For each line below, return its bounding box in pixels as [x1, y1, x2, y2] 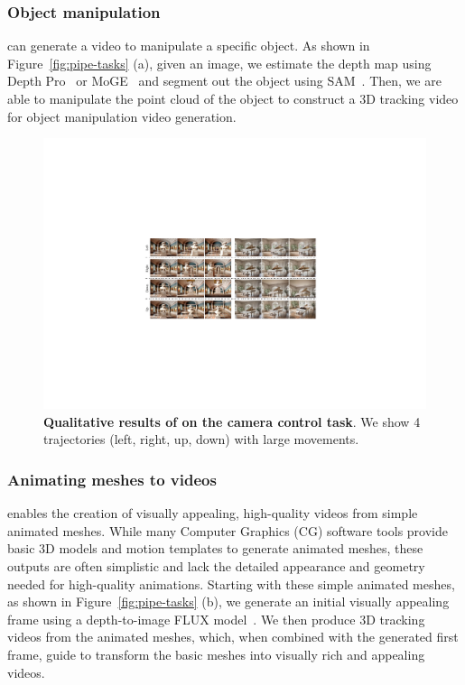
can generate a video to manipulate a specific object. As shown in [7, 36, 370, 55]
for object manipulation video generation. [7, 106, 237, 125]
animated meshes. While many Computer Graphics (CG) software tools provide [7, 521, 448, 540]
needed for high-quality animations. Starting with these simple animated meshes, [7, 574, 455, 593]
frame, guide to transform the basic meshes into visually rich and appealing [7, 645, 425, 663]
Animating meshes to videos [7, 467, 217, 490]
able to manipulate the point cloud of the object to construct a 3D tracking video [7, 89, 459, 107]
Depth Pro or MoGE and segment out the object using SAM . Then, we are [7, 71, 442, 90]
